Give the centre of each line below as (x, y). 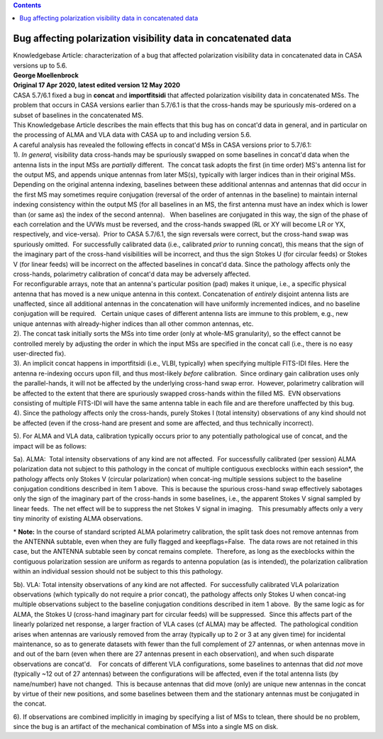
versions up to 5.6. (40, 65)
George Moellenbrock (46, 75)
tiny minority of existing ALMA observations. (78, 519)
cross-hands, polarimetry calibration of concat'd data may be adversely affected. (132, 274)
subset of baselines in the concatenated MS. (78, 115)
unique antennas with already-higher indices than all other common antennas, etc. (133, 324)
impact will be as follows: (50, 446)
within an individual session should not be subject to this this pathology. (118, 571)
